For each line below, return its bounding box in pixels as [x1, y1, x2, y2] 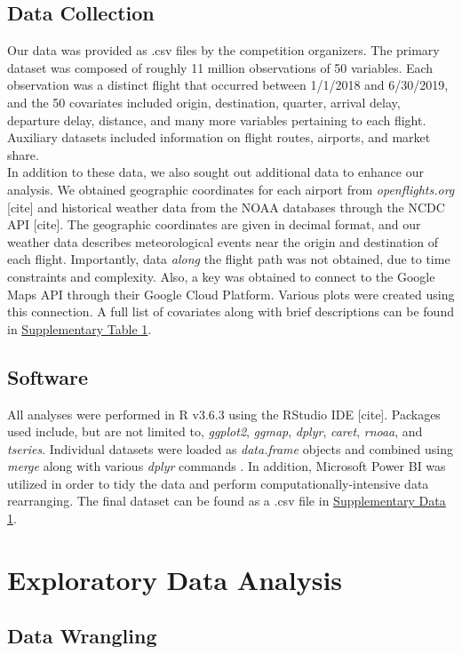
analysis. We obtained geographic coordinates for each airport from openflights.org [7, 179, 455, 198]
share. [7, 145, 39, 163]
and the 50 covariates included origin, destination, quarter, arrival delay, [7, 92, 401, 111]
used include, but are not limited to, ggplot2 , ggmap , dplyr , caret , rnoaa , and [7, 422, 423, 441]
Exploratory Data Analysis [7, 561, 343, 597]
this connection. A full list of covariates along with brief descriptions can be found [7, 302, 454, 321]
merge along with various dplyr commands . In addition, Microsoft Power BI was [7, 457, 446, 475]
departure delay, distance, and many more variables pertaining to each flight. [7, 110, 426, 129]
